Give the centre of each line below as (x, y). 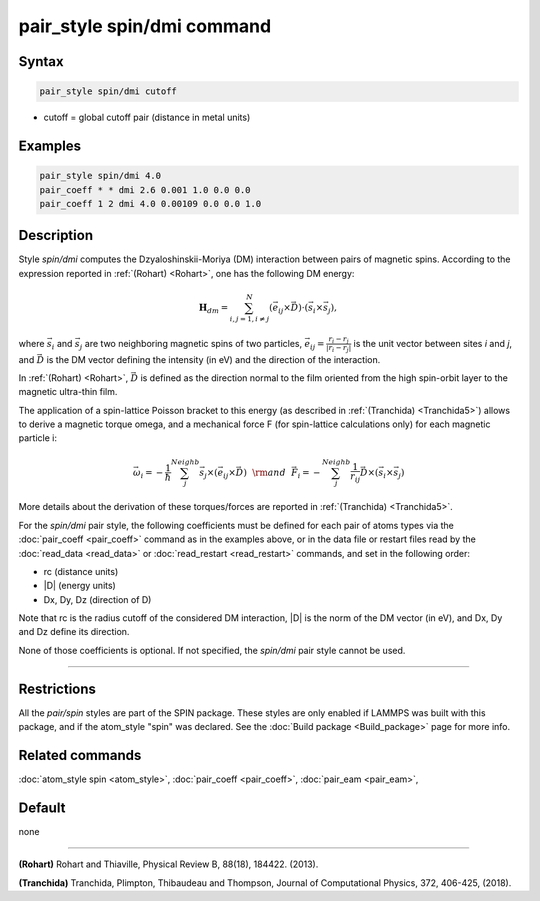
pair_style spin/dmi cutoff (108, 91)
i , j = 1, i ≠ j (249, 319)
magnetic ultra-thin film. (68, 392)
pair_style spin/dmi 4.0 (100, 176)
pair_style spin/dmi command (145, 26)
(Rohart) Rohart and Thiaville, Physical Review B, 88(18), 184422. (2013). (168, 864)
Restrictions (57, 688)
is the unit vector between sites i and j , (433, 343)
